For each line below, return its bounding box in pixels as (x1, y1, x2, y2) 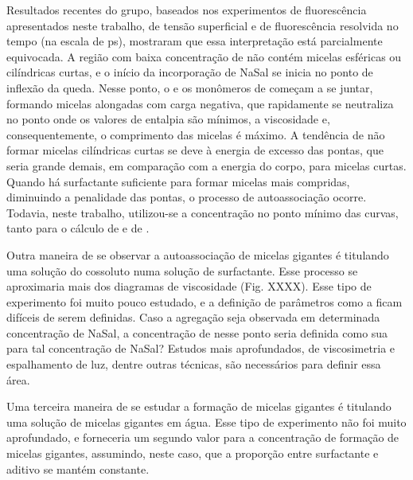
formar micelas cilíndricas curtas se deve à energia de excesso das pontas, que (6, 142, 384, 158)
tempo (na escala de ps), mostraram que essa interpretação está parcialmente (6, 33, 383, 49)
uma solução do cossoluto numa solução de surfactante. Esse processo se (6, 262, 358, 279)
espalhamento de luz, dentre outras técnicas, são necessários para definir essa (6, 356, 381, 373)
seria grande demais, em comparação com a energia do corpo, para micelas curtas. (6, 157, 407, 174)
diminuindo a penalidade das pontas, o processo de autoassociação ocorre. (6, 189, 367, 205)
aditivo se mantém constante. (6, 460, 150, 477)
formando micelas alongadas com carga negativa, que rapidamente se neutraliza (6, 95, 394, 111)
